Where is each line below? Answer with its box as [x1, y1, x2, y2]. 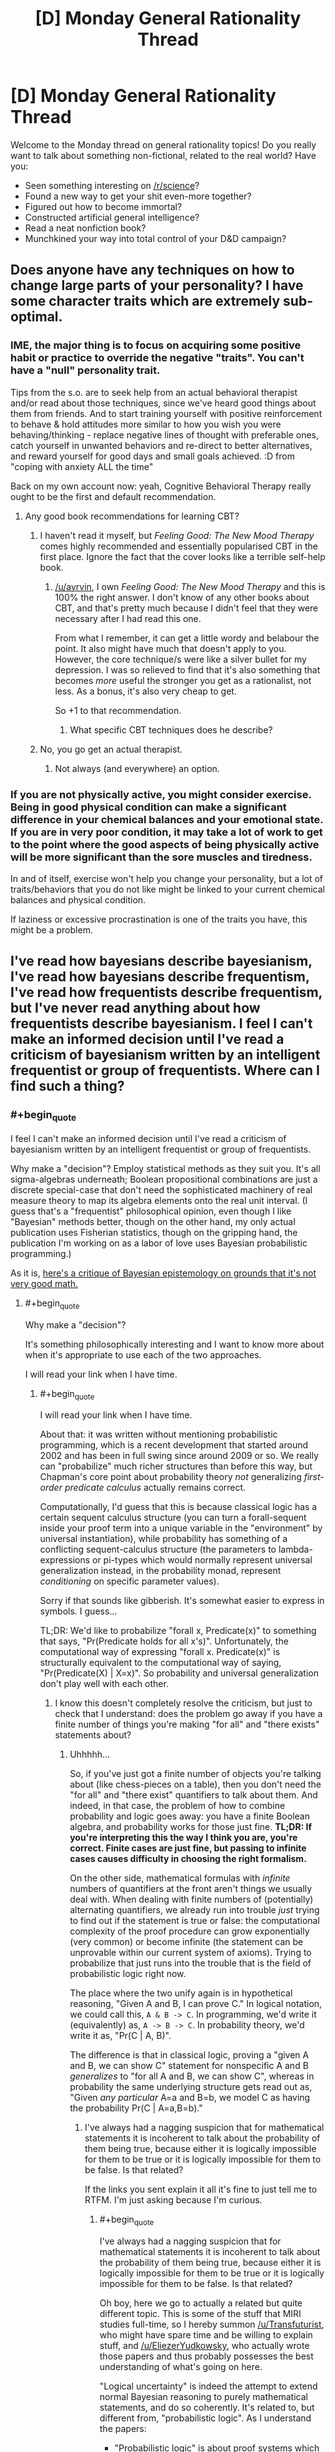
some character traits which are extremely [10, 293, 281, 310]
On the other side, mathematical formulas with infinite [69, 1872, 291, 1884]
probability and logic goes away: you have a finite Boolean [69, 1810, 310, 1822]
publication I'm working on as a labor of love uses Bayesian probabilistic [10, 1237, 308, 1249]
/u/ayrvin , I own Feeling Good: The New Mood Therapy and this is [54, 580, 326, 592]
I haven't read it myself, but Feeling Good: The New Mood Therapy [39, 529, 315, 541]
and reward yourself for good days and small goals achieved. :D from [10, 450, 295, 462]
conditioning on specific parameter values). [39, 1575, 220, 1587]
